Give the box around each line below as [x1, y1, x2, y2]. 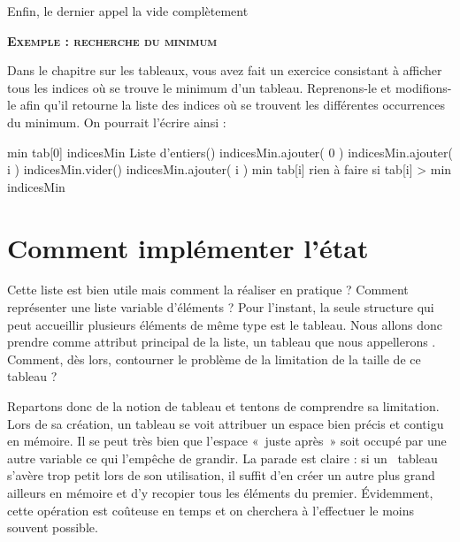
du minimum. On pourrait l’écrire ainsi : [7, 112, 226, 131]
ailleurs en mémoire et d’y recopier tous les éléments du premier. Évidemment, [7, 484, 433, 501]
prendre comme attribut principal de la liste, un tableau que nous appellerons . [7, 332, 436, 351]
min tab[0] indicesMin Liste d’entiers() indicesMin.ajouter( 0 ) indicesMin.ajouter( [7, 142, 453, 161]
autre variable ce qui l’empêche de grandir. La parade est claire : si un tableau [7, 448, 438, 467]
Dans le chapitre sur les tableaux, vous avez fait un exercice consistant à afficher [7, 61, 442, 80]
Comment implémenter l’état [7, 229, 369, 265]
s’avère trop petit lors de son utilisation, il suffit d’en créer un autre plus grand [7, 466, 435, 485]
